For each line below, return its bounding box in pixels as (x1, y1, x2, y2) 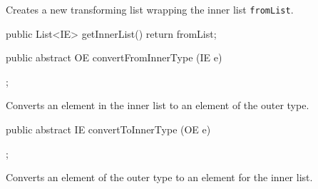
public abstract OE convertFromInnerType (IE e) (6, 50, 222, 65)
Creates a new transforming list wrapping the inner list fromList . (6, 2, 294, 16)
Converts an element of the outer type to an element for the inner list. (6, 170, 313, 185)
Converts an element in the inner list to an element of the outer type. (6, 98, 309, 113)
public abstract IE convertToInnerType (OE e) (6, 122, 211, 137)
